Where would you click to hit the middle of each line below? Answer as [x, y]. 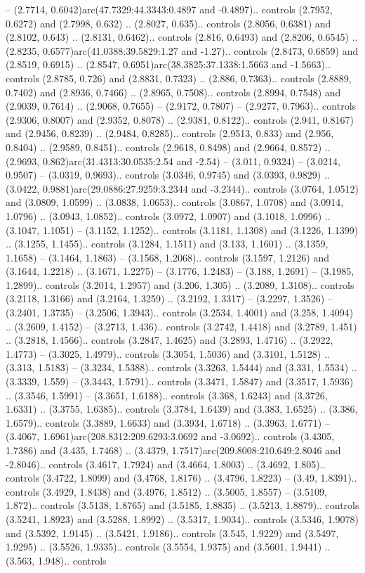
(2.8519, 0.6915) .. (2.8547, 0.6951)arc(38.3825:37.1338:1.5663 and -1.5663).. [168, 64]
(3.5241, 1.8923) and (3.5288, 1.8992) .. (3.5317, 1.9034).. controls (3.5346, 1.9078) [182, 519]
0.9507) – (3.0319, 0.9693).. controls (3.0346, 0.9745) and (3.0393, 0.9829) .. [168, 175]
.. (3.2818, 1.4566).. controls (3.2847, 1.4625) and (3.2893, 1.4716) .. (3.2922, [170, 340]
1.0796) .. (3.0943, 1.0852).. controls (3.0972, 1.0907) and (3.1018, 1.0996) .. [168, 215]
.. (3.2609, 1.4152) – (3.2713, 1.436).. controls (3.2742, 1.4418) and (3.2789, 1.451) [181, 326]
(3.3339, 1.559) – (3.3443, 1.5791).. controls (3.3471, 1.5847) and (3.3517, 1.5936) [180, 381]
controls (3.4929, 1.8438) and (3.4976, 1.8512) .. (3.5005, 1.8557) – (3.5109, [166, 491]
